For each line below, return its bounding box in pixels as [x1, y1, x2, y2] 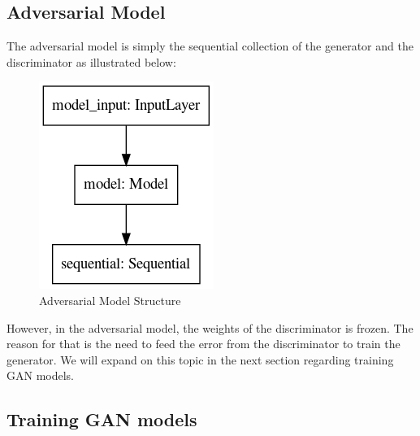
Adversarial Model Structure [39, 291, 181, 308]
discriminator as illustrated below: [6, 53, 176, 70]
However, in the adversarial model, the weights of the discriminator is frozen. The [6, 319, 414, 336]
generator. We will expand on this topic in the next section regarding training [6, 351, 394, 368]
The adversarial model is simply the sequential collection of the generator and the [6, 37, 414, 54]
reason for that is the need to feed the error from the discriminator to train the [6, 335, 401, 352]
